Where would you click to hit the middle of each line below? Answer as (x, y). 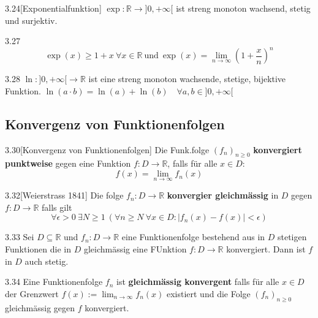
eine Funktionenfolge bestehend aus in (193, 237)
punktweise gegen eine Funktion (68, 163)
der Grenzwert (32, 293)
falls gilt (57, 207)
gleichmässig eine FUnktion (135, 249)
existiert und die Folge (208, 293)
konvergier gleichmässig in (223, 195)
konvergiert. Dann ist (266, 249)
